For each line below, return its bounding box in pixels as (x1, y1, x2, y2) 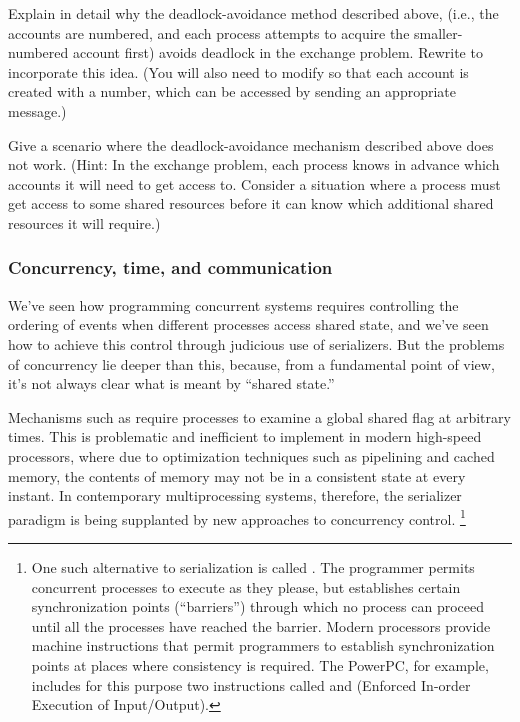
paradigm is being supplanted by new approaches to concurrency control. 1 (8, 505, 466, 529)
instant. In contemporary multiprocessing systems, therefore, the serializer (8, 485, 462, 506)
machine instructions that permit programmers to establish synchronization (31, 635, 495, 656)
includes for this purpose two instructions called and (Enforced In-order (31, 674, 471, 695)
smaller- (414, 22, 463, 43)
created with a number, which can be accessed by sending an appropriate (8, 81, 456, 102)
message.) (8, 100, 67, 121)
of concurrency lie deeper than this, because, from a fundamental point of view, (8, 353, 495, 374)
